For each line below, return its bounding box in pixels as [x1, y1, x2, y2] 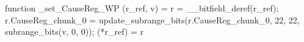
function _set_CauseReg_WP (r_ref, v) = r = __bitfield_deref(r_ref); [5, 2, 279, 14]
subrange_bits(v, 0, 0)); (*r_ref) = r [5, 25, 144, 38]
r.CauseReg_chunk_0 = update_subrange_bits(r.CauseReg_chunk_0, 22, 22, [5, 13, 300, 26]
